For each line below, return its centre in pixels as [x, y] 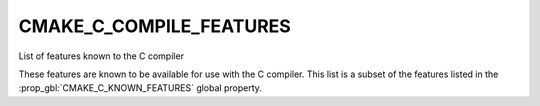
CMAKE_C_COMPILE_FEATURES [155, 26]
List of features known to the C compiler [101, 56]
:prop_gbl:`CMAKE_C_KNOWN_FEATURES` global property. [140, 88]
